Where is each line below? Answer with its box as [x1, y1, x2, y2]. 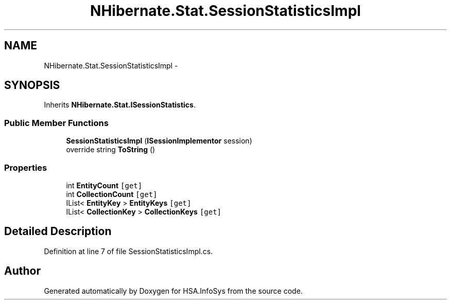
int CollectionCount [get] [66, 189, 158, 199]
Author [4, 264, 41, 278]
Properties [4, 162, 47, 173]
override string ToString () [66, 145, 155, 154]
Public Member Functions [4, 117, 109, 128]
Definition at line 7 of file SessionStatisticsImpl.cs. [44, 246, 213, 256]
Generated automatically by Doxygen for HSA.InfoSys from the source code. [44, 286, 303, 295]
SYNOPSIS [4, 79, 60, 92]
